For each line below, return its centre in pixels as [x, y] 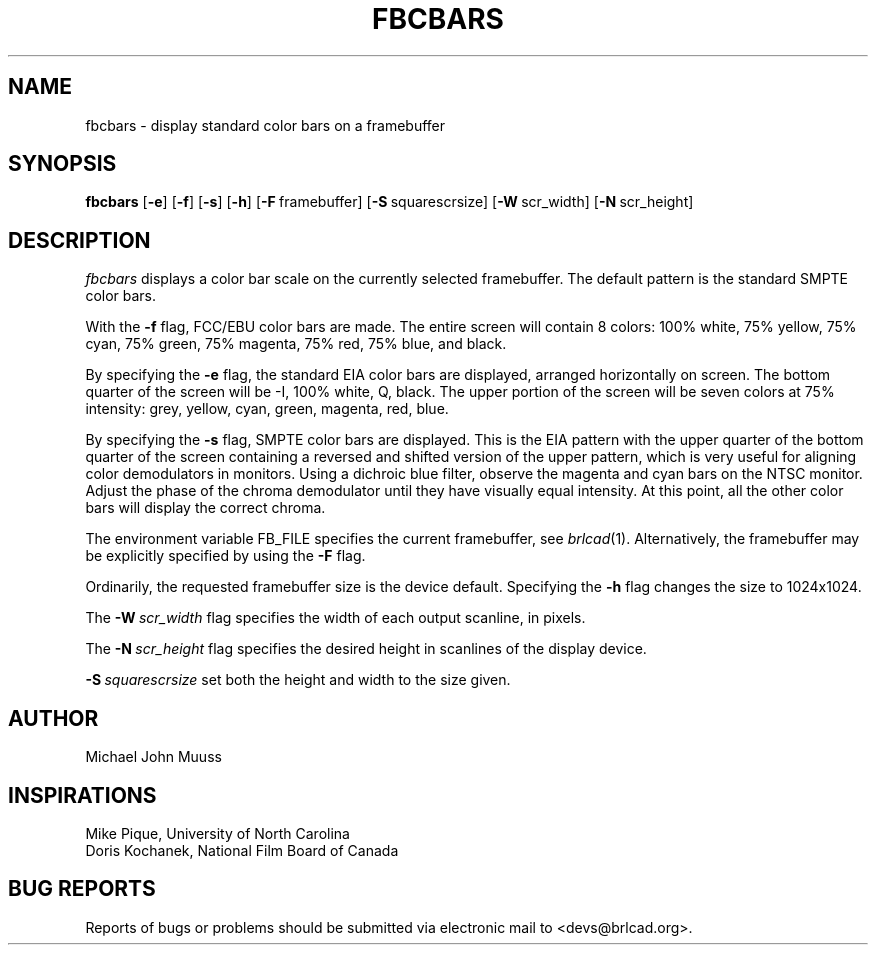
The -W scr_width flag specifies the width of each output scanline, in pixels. [335, 618]
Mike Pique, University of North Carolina [217, 833]
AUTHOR [53, 718]
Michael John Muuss [153, 757]
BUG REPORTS [82, 889]
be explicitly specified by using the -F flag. [225, 556]
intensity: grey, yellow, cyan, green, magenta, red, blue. [267, 409]
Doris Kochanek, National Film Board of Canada [242, 850]
